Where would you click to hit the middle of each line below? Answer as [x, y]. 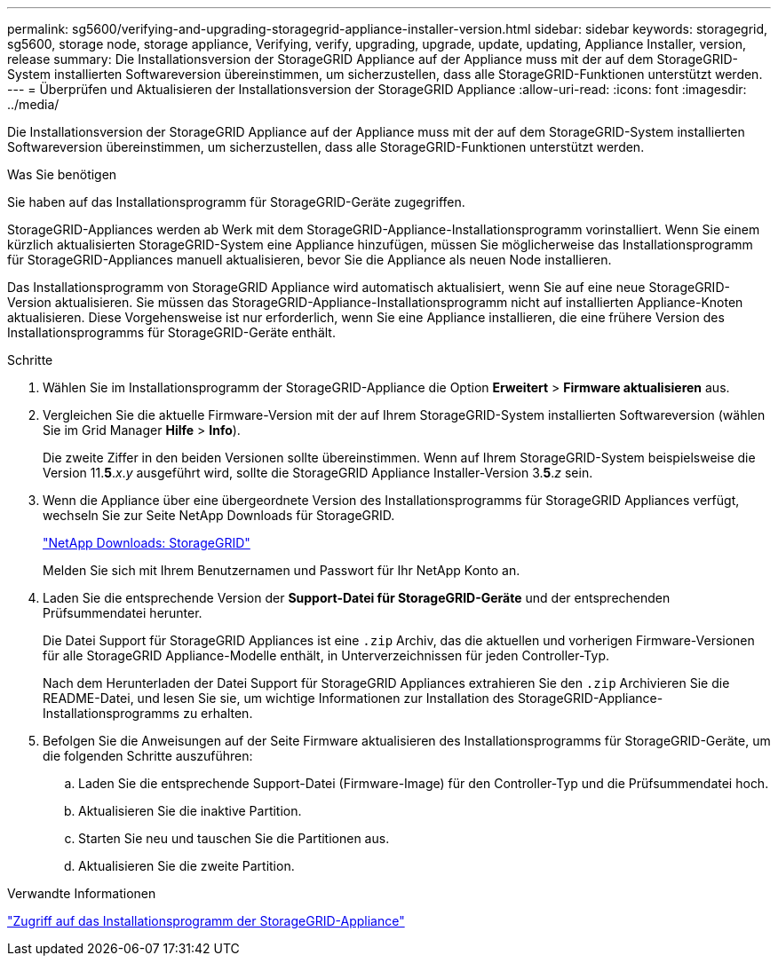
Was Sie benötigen [62, 174]
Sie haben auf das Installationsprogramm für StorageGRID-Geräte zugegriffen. [236, 202]
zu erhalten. [218, 713]
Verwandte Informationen [82, 893]
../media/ [33, 104]
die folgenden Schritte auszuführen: [148, 756]
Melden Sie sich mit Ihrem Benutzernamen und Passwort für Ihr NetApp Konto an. [282, 570]
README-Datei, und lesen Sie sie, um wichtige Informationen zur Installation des [278, 698]
